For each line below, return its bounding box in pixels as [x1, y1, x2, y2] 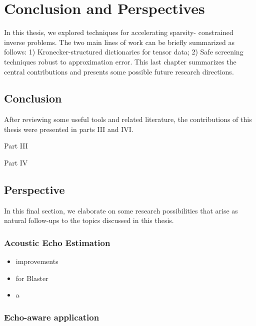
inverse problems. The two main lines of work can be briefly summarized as [4, 36, 234, 47]
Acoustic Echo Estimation [4, 236, 110, 248]
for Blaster [15, 272, 48, 283]
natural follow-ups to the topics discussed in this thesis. [4, 215, 174, 225]
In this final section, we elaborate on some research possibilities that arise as [4, 205, 238, 215]
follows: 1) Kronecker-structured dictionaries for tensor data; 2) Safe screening [4, 46, 243, 57]
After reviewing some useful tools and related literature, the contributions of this [4, 114, 252, 124]
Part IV [4, 157, 28, 168]
